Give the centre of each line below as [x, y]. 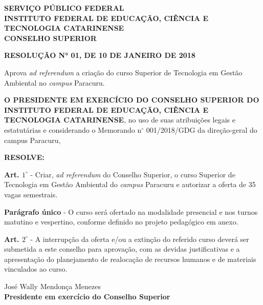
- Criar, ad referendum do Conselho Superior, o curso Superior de [133, 174]
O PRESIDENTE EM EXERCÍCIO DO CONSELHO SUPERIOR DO [132, 100]
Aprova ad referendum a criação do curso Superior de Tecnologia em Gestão [123, 72]
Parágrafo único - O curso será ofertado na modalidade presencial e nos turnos [131, 211]
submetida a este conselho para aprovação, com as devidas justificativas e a [122, 249]
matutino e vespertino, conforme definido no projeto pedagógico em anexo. [121, 222]
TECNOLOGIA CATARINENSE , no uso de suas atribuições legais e [120, 120]
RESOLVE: [24, 157]
